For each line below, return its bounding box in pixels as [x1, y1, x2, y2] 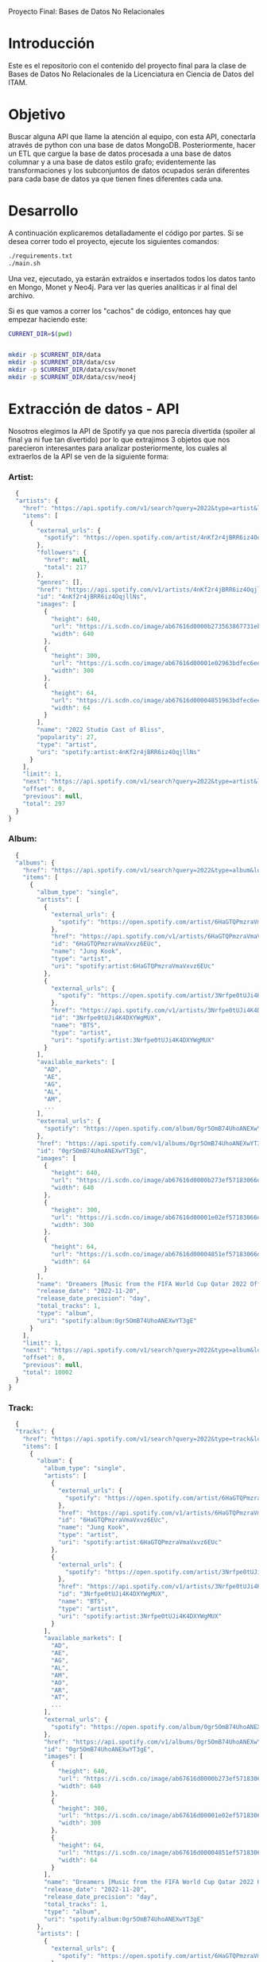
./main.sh [8, 259, 41, 267]
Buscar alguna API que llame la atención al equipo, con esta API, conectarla [8, 131, 256, 141]
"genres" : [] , [37, 578, 83, 586]
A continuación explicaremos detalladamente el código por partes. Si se [8, 228, 244, 238]
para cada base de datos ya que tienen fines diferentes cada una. [8, 174, 224, 184]
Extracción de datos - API [8, 401, 180, 418]
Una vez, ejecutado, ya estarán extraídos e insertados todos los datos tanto [8, 273, 256, 283]
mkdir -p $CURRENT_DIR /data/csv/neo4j [8, 373, 137, 381]
